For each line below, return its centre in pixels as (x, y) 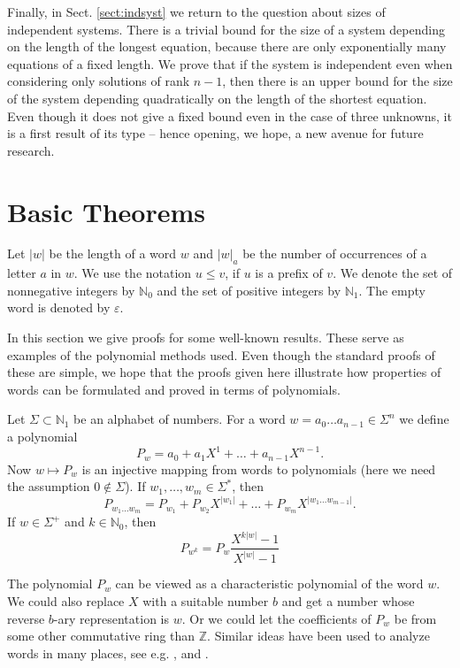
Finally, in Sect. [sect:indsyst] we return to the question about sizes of (196, 12)
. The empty (392, 290)
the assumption (49, 486)
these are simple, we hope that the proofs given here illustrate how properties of (224, 372)
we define (424, 419)
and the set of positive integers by (249, 290)
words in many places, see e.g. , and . (108, 653)
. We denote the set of (393, 273)
